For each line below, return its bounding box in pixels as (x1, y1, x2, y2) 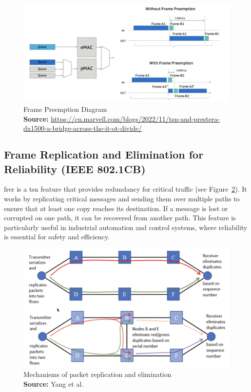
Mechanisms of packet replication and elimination (23, 369, 172, 379)
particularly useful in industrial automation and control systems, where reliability (4, 222, 248, 232)
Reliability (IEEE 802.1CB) (4, 161, 146, 176)
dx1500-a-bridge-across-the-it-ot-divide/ (23, 123, 142, 133)
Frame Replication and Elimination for (4, 147, 204, 162)
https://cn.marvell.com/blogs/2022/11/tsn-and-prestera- (51, 113, 220, 124)
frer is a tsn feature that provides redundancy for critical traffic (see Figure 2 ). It (4, 184, 247, 194)
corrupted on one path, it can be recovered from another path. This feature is (4, 213, 236, 223)
